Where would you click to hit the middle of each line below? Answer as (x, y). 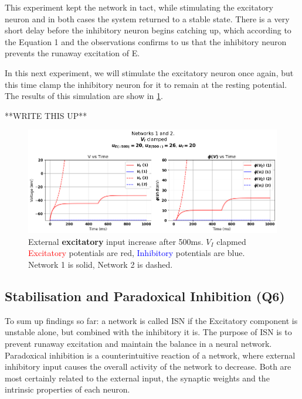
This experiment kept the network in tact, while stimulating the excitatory (139, 7)
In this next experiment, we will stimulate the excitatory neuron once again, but (149, 72)
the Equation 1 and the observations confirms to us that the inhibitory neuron (146, 41)
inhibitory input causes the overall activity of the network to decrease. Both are (148, 366)
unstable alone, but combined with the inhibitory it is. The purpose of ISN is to (148, 332)
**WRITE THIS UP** (46, 115)
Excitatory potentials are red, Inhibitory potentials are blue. (137, 253)
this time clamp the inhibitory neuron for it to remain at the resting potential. (146, 84)
